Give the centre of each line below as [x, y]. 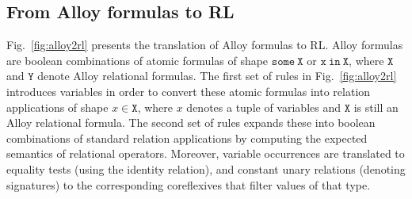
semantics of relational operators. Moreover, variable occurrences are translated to [206, 153]
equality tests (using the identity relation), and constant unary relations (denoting [206, 168]
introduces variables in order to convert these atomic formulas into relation [189, 91]
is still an [376, 107]
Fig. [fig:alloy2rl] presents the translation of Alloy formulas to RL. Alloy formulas [205, 45]
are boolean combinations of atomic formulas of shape [137, 60]
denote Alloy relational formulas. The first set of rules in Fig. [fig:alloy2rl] [217, 76]
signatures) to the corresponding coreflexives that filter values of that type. [189, 184]
